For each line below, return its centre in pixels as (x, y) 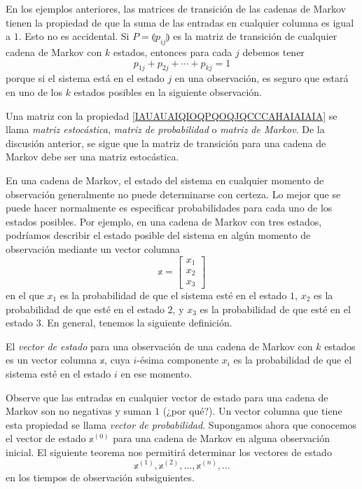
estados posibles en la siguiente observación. (168, 91)
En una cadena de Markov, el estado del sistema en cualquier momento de (165, 180)
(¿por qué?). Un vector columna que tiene (252, 411)
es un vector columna (51, 360)
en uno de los (34, 91)
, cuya (117, 360)
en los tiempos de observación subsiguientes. (100, 477)
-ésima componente (178, 360)
